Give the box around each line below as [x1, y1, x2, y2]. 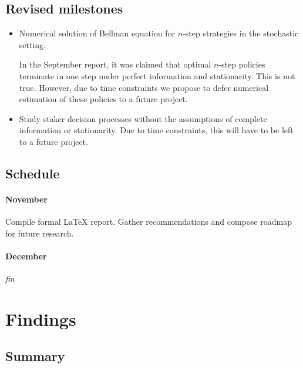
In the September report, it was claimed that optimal [19, 58, 211, 70]
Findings [5, 306, 76, 330]
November [5, 193, 48, 205]
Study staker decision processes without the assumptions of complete [19, 112, 267, 124]
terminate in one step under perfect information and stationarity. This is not [19, 69, 295, 82]
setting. [19, 38, 46, 50]
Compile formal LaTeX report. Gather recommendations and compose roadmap [5, 215, 292, 228]
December [5, 249, 47, 262]
